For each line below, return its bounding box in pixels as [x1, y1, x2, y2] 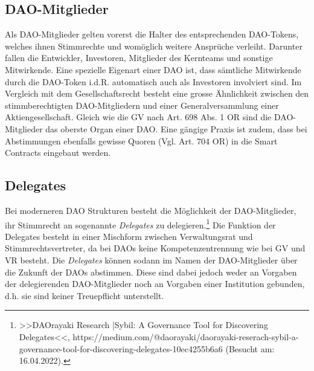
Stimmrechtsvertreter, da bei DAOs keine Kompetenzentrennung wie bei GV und [5, 242, 306, 254]
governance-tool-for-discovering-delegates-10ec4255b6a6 [19, 342, 223, 355]
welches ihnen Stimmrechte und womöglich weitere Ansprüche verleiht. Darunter [5, 39, 303, 52]
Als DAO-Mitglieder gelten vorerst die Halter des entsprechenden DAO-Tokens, [5, 28, 299, 40]
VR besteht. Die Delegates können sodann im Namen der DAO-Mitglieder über [5, 253, 298, 266]
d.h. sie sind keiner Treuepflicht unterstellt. [5, 289, 164, 302]
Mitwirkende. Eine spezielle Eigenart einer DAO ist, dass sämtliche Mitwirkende [5, 63, 301, 76]
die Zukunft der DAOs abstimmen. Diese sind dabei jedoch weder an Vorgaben [5, 265, 297, 278]
